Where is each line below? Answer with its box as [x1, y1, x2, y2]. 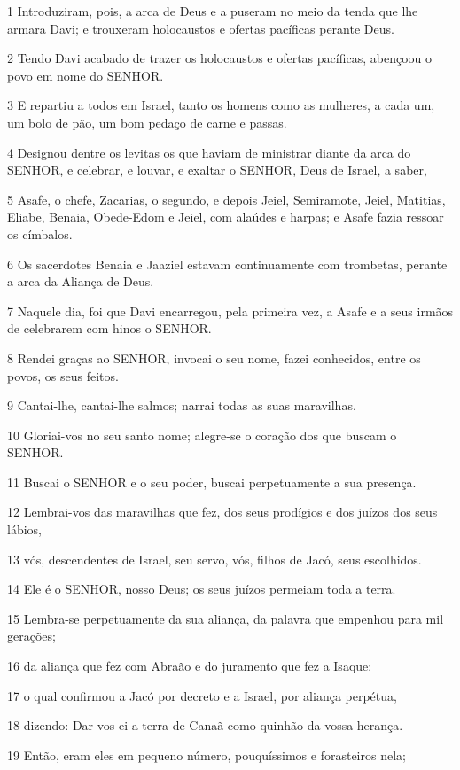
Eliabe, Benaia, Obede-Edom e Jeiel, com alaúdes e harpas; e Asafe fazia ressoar [7, 207, 444, 226]
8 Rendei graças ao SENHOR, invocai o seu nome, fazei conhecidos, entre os [7, 348, 421, 367]
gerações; [7, 626, 56, 645]
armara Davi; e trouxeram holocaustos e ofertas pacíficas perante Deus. [7, 19, 394, 37]
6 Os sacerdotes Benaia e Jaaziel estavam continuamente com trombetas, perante [7, 254, 448, 273]
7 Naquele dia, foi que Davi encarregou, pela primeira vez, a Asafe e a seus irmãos [7, 301, 454, 320]
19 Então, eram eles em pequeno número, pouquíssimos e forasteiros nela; [7, 745, 406, 764]
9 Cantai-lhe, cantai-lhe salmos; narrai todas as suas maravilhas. [7, 396, 356, 415]
